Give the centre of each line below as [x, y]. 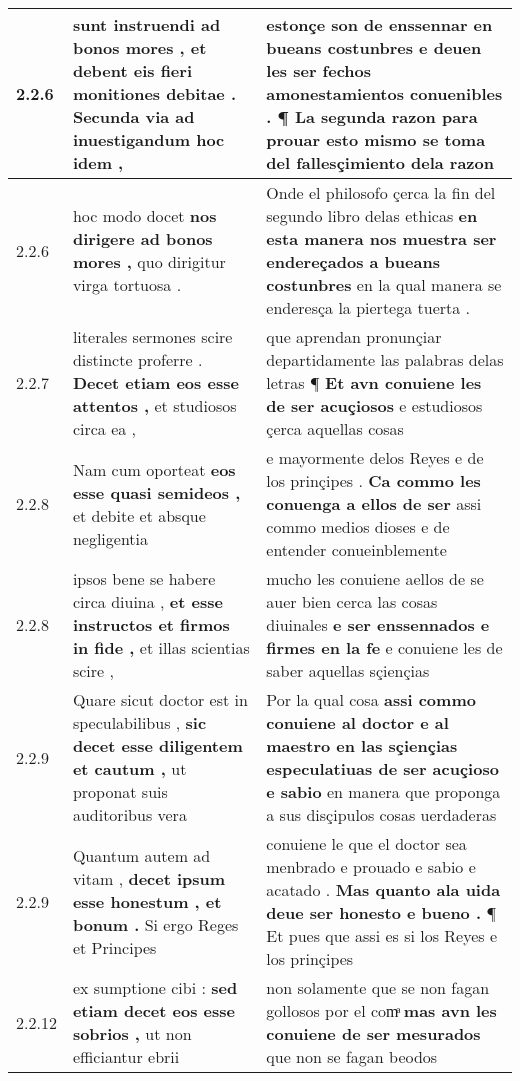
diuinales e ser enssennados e [378, 624]
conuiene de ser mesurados [373, 1033]
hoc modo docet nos [144, 215]
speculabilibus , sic [139, 722]
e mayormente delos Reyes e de [375, 457]
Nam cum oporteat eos [154, 469]
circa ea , [104, 428]
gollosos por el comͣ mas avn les [381, 1010]
